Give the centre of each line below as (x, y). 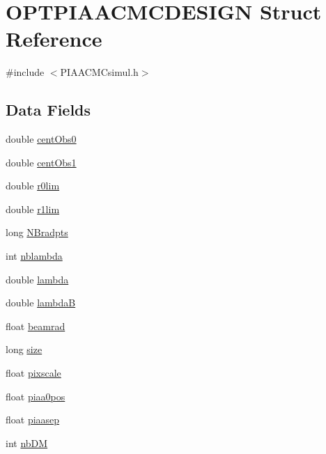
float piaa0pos (36, 396)
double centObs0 (41, 139)
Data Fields (48, 110)
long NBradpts (37, 232)
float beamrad (36, 326)
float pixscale (33, 373)
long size (24, 349)
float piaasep (33, 420)
